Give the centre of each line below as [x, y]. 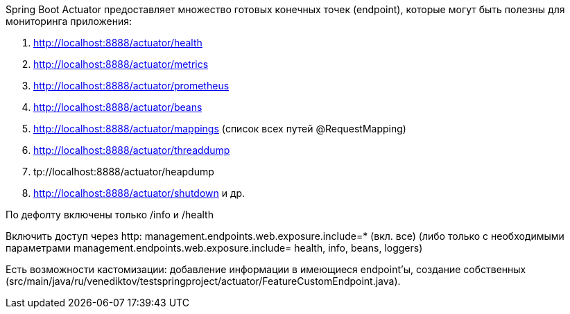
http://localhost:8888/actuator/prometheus [131, 86]
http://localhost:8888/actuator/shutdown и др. [139, 193]
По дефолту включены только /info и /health [110, 215]
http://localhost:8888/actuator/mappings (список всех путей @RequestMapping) [220, 129]
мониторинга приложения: [69, 21]
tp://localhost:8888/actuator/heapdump [124, 172]
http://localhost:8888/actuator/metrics [121, 64]
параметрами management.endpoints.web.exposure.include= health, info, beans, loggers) [214, 248]
